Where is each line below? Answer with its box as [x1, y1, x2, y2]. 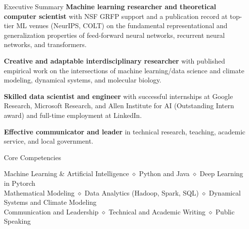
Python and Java [139, 168, 190, 179]
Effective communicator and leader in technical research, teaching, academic [4, 126, 246, 136]
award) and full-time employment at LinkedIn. [4, 110, 142, 120]
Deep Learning [200, 168, 243, 179]
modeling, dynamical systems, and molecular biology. [4, 75, 162, 85]
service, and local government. [4, 136, 93, 146]
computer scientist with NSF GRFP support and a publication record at [4, 11, 228, 21]
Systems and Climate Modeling [4, 197, 97, 207]
